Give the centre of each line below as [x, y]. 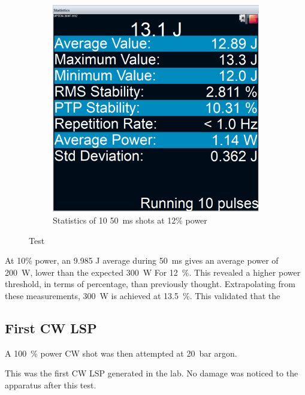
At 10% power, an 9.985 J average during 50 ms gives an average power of [142, 260]
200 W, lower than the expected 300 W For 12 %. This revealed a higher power [153, 272]
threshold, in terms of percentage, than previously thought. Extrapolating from [150, 284]
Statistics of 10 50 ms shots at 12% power [130, 220]
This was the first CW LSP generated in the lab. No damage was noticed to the [152, 373]
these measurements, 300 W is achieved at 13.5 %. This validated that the [143, 295]
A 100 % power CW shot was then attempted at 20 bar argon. [121, 353]
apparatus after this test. [51, 385]
